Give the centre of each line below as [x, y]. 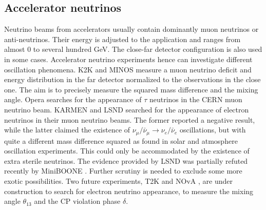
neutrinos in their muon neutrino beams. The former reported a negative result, [130, 119]
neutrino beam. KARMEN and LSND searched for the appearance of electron [127, 109]
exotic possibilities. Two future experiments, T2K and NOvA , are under [118, 180]
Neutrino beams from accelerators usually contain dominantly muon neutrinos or [131, 29]
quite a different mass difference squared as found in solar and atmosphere [121, 140]
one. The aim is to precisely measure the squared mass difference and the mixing [131, 89]
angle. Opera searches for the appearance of [73, 99]
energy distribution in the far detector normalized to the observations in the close [132, 79]
